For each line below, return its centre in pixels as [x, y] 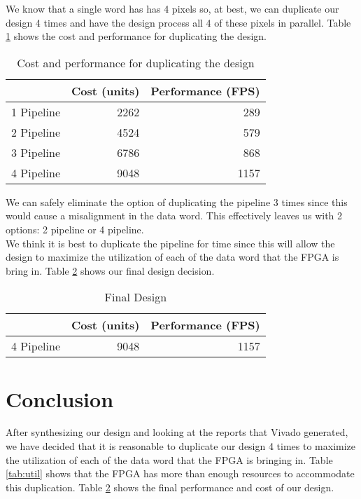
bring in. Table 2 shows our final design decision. [110, 270]
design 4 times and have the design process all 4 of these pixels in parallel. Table [178, 22]
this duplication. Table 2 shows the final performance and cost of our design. [170, 487]
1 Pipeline [36, 111]
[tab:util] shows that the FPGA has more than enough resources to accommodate [180, 473]
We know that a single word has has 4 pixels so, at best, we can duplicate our [172, 8]
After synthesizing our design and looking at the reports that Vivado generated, [177, 432]
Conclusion [60, 398]
